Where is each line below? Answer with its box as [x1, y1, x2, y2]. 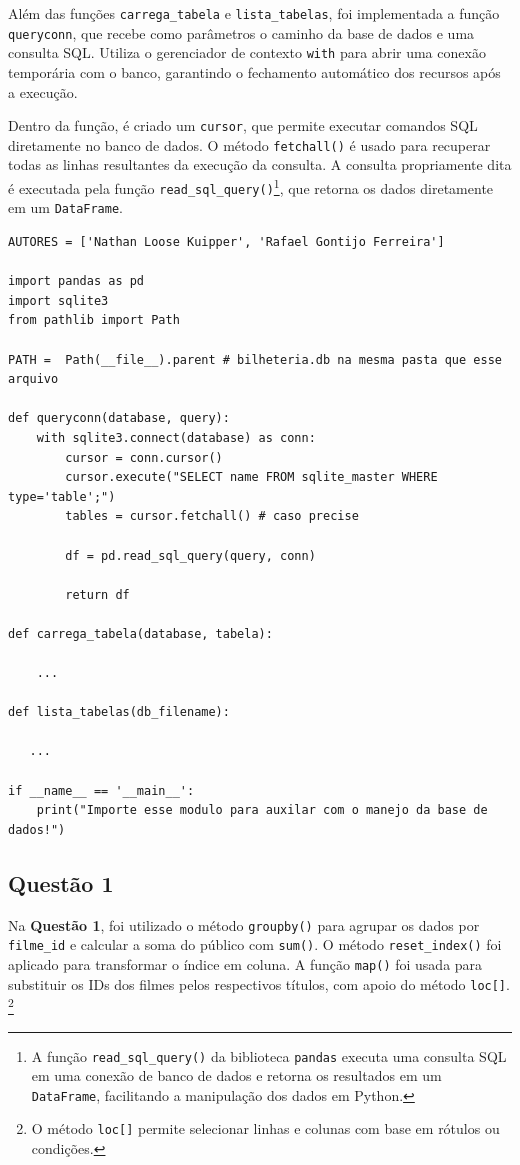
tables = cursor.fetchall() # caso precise [65, 509, 359, 524]
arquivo [8, 372, 59, 387]
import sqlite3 [8, 293, 109, 308]
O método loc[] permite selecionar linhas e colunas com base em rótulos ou [31, 1118, 500, 1139]
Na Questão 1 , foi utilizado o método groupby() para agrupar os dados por [8, 914, 480, 935]
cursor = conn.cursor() [65, 450, 223, 465]
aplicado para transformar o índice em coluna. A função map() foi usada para [8, 953, 483, 974]
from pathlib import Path [8, 313, 180, 328]
